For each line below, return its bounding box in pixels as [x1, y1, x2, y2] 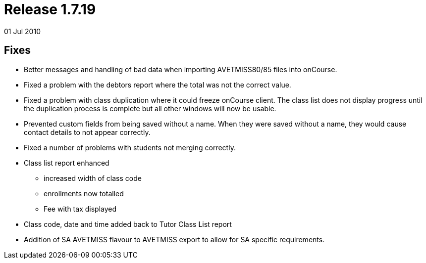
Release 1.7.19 [4, 1, 96, 18]
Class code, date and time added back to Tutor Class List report [24, 219, 232, 228]
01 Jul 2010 [4, 27, 41, 36]
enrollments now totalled [44, 189, 124, 198]
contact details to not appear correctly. [24, 128, 151, 136]
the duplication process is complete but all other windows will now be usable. [24, 104, 276, 113]
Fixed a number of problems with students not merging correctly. [24, 143, 236, 152]
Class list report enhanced [24, 158, 109, 167]
